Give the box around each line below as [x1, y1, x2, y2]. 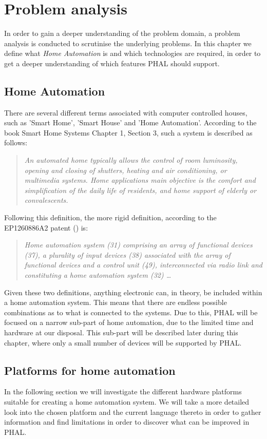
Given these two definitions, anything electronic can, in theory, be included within [4, 287, 262, 297]
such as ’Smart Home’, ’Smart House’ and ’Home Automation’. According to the [4, 117, 257, 128]
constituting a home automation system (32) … [24, 270, 171, 280]
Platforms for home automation [4, 362, 176, 378]
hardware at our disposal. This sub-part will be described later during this [4, 327, 238, 337]
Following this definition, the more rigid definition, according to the [4, 212, 217, 223]
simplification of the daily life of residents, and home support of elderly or [24, 184, 257, 195]
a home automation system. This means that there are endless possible [4, 297, 227, 308]
